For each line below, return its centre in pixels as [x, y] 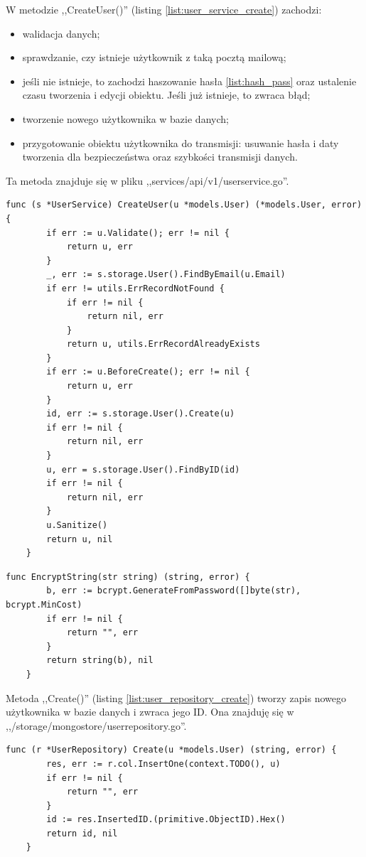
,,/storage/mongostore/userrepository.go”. [96, 725]
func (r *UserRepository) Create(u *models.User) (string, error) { [171, 750]
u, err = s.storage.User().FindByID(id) [143, 469]
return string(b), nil [100, 661]
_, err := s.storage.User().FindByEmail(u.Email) [166, 275]
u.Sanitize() [77, 525]
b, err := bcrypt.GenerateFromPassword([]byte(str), [174, 591]
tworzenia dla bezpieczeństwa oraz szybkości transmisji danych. [160, 157]
